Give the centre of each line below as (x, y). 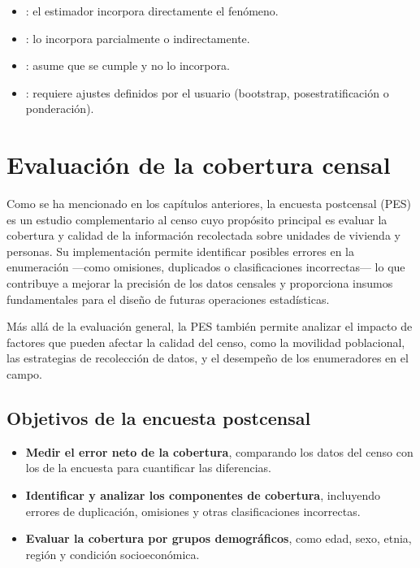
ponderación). (60, 108)
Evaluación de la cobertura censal (199, 165)
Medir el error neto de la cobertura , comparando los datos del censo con (219, 451)
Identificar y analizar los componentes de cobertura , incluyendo (203, 495)
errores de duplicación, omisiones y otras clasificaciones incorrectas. (193, 511)
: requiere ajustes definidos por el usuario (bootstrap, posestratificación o (207, 92)
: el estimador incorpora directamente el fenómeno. (152, 11)
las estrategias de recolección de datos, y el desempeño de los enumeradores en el (208, 358)
